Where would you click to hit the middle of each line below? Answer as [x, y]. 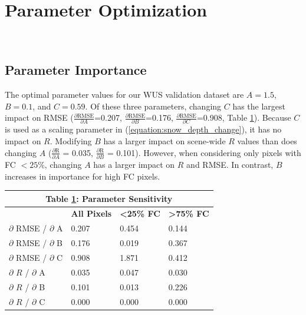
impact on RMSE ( [39, 117]
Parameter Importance [76, 70]
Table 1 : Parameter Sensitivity [109, 198]
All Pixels [91, 213]
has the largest [259, 106]
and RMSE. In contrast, [230, 164]
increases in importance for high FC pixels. [83, 176]
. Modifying [71, 141]
